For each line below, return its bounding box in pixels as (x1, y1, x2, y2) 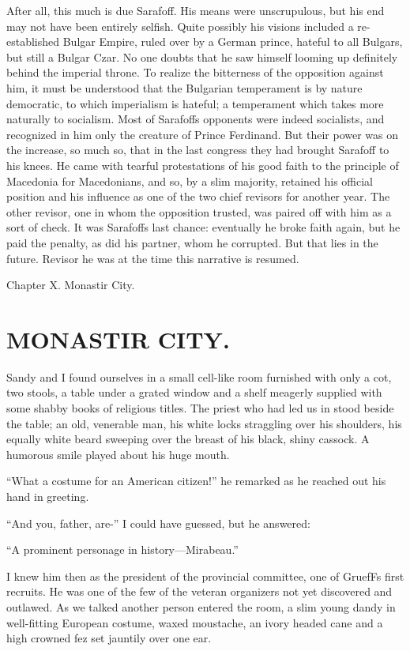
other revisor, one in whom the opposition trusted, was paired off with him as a (6, 203, 392, 220)
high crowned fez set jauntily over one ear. (6, 630, 212, 646)
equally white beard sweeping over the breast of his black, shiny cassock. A (6, 431, 370, 447)
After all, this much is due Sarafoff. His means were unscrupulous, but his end (6, 2, 385, 18)
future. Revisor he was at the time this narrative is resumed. (6, 250, 299, 266)
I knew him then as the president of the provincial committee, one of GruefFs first (6, 567, 404, 584)
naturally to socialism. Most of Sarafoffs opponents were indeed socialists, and (6, 111, 385, 127)
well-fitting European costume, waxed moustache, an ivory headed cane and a (6, 614, 383, 630)
